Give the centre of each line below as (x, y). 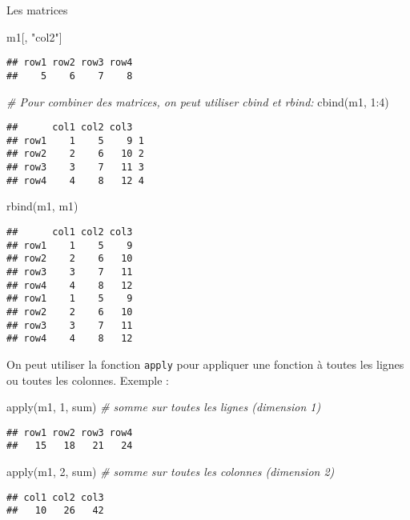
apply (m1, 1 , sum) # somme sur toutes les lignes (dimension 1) (164, 407)
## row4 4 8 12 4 (75, 180)
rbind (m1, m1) (42, 206)
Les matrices (37, 10)
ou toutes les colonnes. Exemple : (88, 380)
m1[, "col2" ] (34, 36)
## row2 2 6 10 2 (75, 154)
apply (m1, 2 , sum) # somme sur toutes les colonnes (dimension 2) (171, 472)
